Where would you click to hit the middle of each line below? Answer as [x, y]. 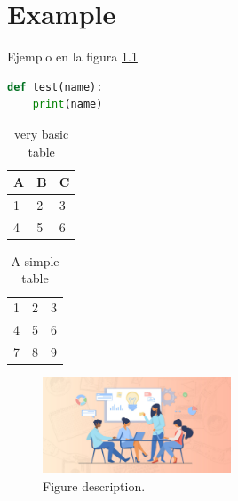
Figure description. [94, 485]
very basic [42, 133]
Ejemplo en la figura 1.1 [72, 57]
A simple [35, 260]
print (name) [67, 105]
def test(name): [55, 87]
